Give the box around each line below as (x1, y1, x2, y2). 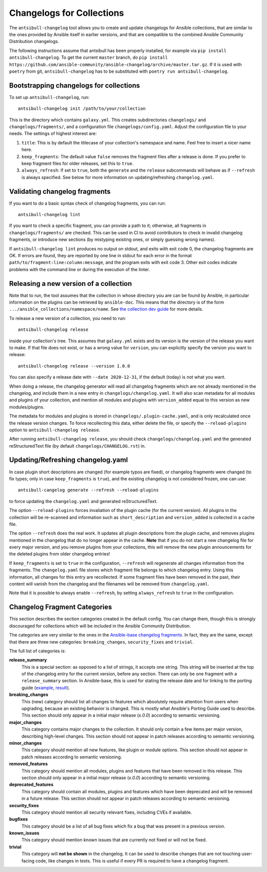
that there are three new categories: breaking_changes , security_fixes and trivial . (9, 639, 194, 645)
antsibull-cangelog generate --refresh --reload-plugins (18, 487, 159, 493)
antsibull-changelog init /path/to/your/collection (18, 106, 146, 111)
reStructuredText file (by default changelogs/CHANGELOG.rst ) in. (9, 443, 146, 449)
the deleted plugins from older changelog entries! (9, 551, 110, 557)
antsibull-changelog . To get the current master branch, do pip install (9, 54, 168, 60)
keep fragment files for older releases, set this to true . (21, 160, 133, 166)
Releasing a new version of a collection (9, 279, 132, 288)
